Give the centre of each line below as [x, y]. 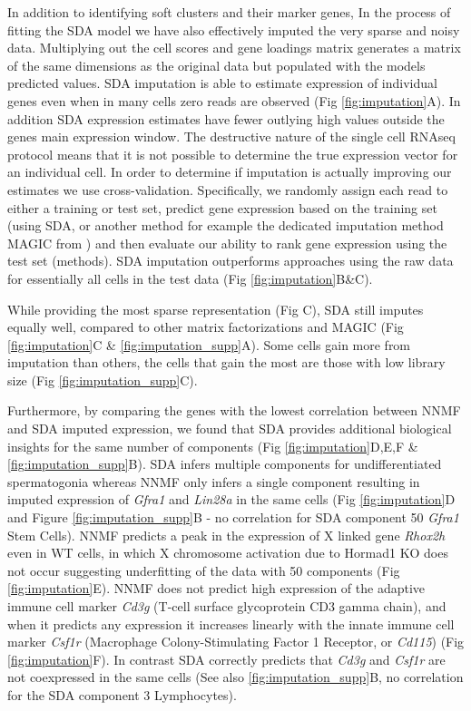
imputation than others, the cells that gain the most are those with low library [226, 362]
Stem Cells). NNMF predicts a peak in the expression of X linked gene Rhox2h [226, 535]
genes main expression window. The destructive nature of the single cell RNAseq [231, 136]
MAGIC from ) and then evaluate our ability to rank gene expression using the [227, 243]
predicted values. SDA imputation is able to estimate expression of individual [222, 83]
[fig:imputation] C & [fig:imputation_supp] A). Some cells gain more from [209, 344]
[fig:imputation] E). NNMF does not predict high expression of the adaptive [216, 588]
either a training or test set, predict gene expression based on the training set [222, 207]
